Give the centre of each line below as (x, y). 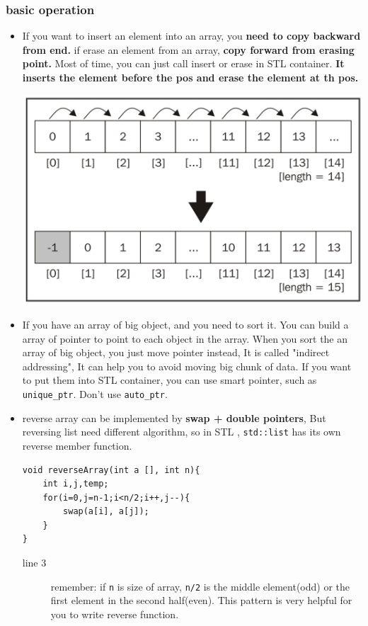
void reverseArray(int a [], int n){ (111, 470)
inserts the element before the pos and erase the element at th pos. (190, 77)
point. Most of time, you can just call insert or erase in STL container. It (183, 63)
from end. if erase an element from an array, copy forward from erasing (188, 49)
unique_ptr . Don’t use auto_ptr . (95, 394)
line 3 (34, 563)
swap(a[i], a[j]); (106, 512)
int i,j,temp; (76, 484)
